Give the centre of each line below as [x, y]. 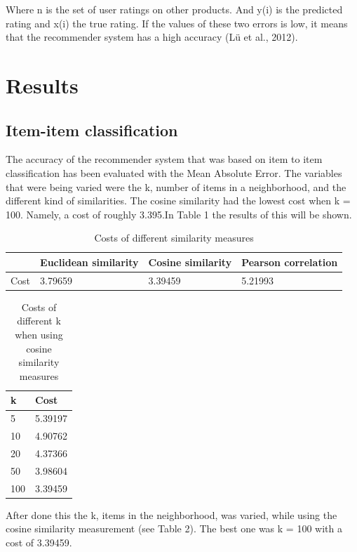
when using [39, 335]
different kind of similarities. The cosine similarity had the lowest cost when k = [178, 201]
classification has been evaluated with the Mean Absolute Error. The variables [174, 172]
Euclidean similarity [89, 262]
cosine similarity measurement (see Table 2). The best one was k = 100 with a [174, 528]
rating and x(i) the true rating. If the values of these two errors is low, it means [177, 23]
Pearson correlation [290, 262]
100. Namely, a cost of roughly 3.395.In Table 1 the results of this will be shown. [179, 214]
